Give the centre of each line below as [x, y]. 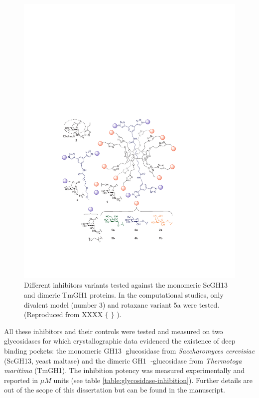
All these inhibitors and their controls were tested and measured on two [114, 331]
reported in [21, 380]
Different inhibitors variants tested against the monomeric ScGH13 [126, 285]
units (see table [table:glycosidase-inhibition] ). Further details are [153, 380]
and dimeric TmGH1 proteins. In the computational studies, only [124, 295]
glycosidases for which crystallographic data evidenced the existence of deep [120, 341]
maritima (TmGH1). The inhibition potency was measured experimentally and [124, 370]
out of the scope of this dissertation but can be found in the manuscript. [115, 390]
